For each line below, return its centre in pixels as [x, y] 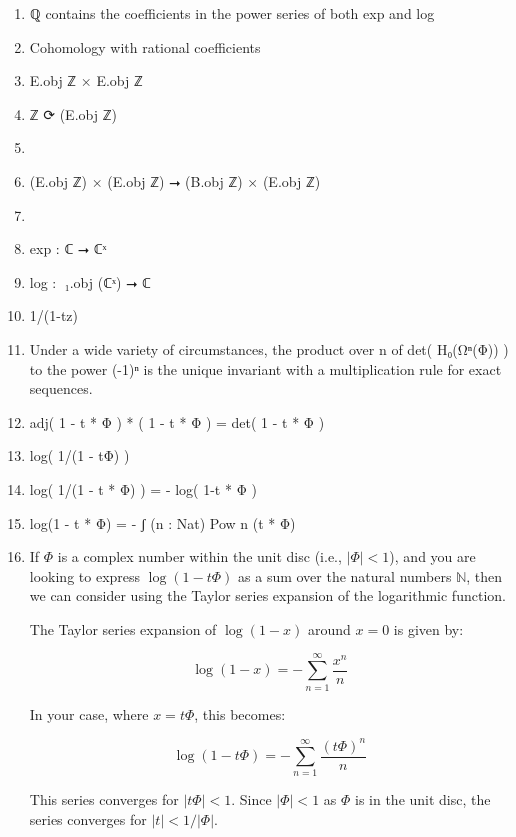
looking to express [85, 575]
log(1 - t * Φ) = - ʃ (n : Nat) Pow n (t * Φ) [162, 522]
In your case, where [89, 713]
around [329, 628]
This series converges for [104, 799]
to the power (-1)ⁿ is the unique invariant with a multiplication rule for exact [265, 368]
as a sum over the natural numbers [345, 575]
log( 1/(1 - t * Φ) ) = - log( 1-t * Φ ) [143, 488]
